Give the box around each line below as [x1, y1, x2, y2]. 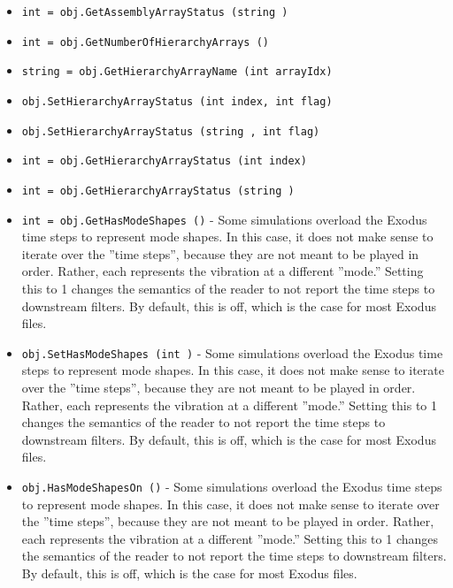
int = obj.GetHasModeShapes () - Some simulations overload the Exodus [21, 210, 427, 228]
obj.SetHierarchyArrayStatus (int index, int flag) [21, 95, 333, 108]
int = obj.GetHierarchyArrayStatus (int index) [21, 155, 307, 168]
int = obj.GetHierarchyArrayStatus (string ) [21, 184, 295, 197]
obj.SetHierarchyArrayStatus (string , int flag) [21, 125, 320, 138]
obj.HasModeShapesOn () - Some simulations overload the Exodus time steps [21, 477, 442, 496]
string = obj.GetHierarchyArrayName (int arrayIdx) [21, 65, 333, 79]
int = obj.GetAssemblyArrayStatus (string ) [21, 6, 288, 19]
